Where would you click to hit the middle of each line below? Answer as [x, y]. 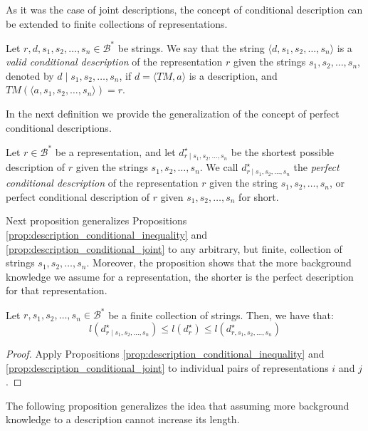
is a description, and [233, 75]
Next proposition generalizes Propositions [96, 220]
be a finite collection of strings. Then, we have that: [221, 315]
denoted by [30, 75]
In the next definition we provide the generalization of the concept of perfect [173, 114]
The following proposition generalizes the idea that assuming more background [178, 405]
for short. [259, 196]
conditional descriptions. [59, 127]
